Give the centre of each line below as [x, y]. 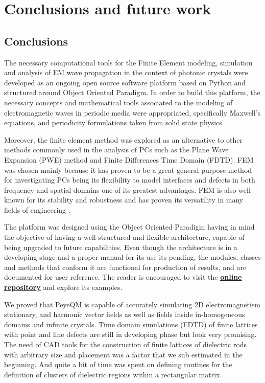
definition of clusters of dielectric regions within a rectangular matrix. [113, 374]
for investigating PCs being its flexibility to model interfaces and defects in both [130, 180]
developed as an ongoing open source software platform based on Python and [125, 82]
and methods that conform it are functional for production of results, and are [125, 267]
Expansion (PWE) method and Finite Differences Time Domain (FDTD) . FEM [129, 159]
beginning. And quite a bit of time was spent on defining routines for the [118, 364]
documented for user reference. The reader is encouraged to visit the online [123, 277]
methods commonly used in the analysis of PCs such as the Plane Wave [116, 150]
